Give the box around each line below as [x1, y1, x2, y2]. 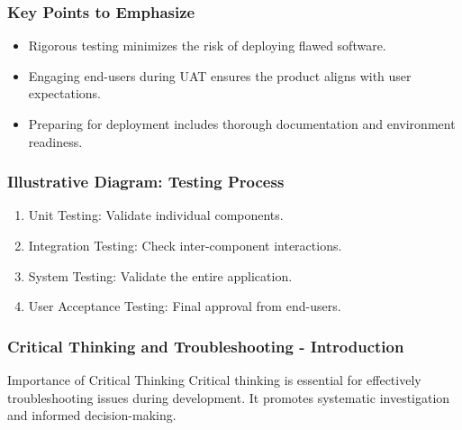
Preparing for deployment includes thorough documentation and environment [28, 114, 456, 133]
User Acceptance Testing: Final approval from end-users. [28, 297, 341, 316]
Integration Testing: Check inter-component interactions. [28, 236, 342, 254]
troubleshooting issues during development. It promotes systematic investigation [7, 388, 450, 407]
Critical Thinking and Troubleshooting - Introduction [7, 334, 404, 357]
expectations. [28, 84, 101, 103]
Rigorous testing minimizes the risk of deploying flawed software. [28, 36, 386, 55]
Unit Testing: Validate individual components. [28, 206, 284, 224]
